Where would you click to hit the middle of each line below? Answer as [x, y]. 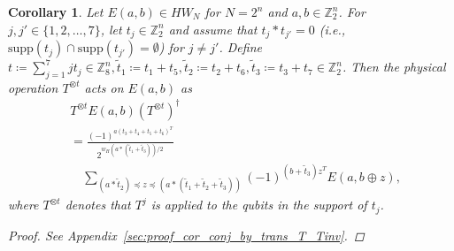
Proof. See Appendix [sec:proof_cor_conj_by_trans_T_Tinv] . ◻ [186, 235]
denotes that [98, 205]
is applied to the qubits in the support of [259, 205]
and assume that [213, 29]
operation [33, 87]
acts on [104, 87]
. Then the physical [394, 67]
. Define [240, 47]
